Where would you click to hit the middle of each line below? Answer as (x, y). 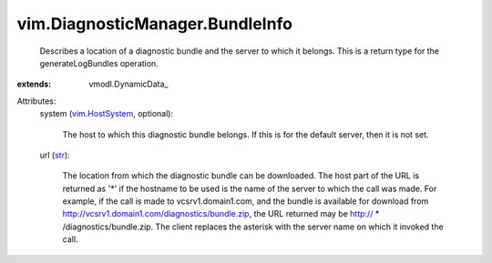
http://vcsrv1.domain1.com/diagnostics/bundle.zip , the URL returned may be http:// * (221, 214)
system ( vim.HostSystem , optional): (106, 114)
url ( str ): (55, 155)
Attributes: (36, 101)
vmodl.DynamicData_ (128, 84)
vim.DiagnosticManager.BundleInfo (155, 24)
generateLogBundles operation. (99, 63)
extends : (34, 84)
